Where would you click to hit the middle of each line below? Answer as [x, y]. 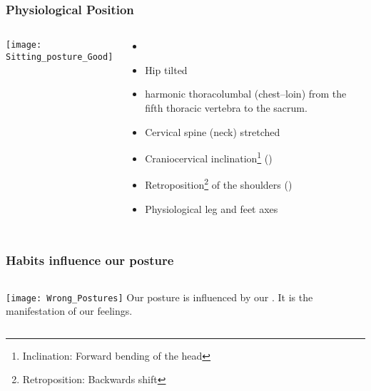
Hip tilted [166, 69]
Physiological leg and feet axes [212, 208]
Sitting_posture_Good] [60, 57]
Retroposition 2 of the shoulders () [219, 184]
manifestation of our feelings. [69, 311]
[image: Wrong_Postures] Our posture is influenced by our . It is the [159, 297]
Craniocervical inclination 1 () [209, 157]
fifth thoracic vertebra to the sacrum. [226, 108]
